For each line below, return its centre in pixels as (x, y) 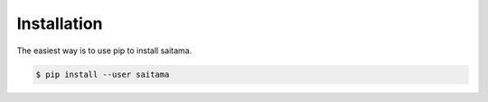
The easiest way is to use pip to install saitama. (104, 51)
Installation (60, 23)
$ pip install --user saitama (103, 74)
